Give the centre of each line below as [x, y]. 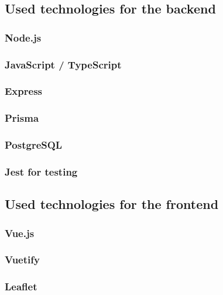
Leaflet [21, 287]
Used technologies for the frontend [112, 204]
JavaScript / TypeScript [63, 64]
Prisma [22, 118]
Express [23, 91]
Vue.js [20, 233]
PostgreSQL [34, 145]
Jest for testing [41, 171]
